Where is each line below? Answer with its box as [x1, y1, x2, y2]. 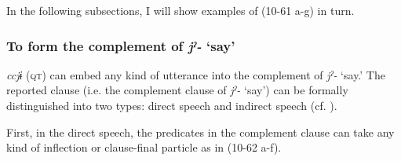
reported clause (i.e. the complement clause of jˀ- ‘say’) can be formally [6, 82, 348, 98]
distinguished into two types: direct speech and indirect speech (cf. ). [6, 97, 337, 113]
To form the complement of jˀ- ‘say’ [6, 35, 235, 55]
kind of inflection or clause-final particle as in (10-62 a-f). [6, 139, 282, 156]
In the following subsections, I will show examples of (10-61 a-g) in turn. [6, 2, 355, 18]
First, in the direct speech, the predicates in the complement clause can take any [6, 123, 395, 140]
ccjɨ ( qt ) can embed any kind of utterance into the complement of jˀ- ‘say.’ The [6, 66, 385, 82]
